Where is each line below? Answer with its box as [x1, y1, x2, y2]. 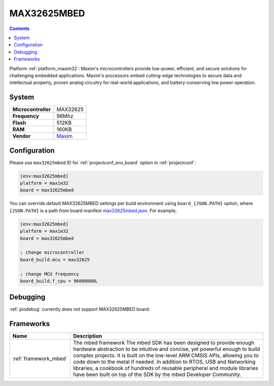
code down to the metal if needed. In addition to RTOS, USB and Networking [73, 359, 256, 366]
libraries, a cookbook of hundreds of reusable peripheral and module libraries [73, 365, 258, 372]
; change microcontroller [20, 250, 85, 255]
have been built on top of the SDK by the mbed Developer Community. [73, 371, 242, 378]
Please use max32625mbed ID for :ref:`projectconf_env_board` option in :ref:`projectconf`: [9, 159, 196, 165]
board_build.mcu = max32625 [20, 257, 90, 262]
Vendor [12, 133, 31, 140]
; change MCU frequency [20, 271, 80, 277]
